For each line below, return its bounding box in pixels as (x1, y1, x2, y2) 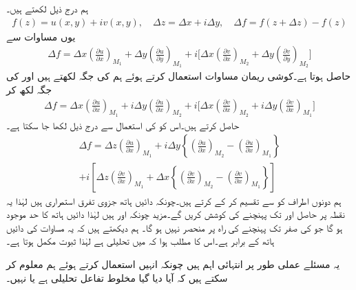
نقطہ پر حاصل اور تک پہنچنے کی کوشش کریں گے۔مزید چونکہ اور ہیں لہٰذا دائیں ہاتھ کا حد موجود (6, 207, 345, 221)
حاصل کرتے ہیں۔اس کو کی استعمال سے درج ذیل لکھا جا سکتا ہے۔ (6, 118, 240, 132)
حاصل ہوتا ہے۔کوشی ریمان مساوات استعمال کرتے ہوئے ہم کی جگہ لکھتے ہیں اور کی (6, 69, 351, 83)
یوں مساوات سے (6, 29, 76, 43)
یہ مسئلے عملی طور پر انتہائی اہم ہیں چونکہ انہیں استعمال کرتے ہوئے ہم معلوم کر (6, 256, 340, 271)
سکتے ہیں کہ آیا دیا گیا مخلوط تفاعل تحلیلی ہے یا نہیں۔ (6, 270, 228, 285)
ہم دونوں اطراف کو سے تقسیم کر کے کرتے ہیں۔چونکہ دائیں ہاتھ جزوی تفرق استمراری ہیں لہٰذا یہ (6, 193, 342, 208)
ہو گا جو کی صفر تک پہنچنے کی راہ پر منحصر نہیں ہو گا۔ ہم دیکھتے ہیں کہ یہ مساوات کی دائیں (6, 220, 343, 234)
